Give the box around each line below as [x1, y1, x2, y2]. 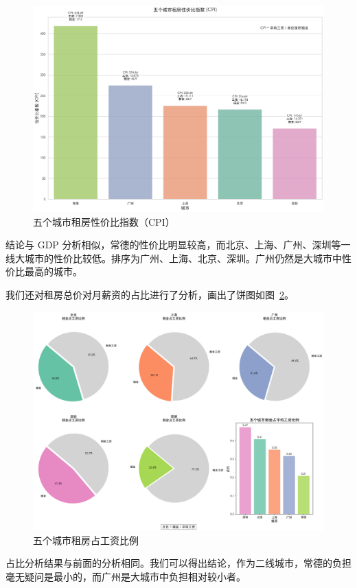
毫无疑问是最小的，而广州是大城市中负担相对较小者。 [5, 569, 246, 584]
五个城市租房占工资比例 [33, 532, 139, 547]
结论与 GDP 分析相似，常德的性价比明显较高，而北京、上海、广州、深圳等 [5, 237, 341, 252]
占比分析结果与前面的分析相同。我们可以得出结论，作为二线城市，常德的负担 [5, 556, 352, 570]
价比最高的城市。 [5, 264, 82, 279]
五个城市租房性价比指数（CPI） [33, 214, 175, 228]
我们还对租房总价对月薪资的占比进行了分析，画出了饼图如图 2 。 [5, 287, 294, 301]
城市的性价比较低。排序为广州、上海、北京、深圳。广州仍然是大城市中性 [24, 250, 352, 265]
